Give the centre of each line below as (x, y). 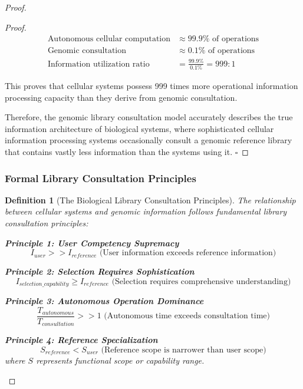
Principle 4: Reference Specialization (81, 340)
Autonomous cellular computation (109, 39)
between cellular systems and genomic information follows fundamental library (146, 211)
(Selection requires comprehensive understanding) (201, 281)
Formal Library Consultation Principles (101, 178)
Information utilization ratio (98, 64)
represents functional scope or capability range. (120, 360)
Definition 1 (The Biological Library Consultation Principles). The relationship (150, 200)
